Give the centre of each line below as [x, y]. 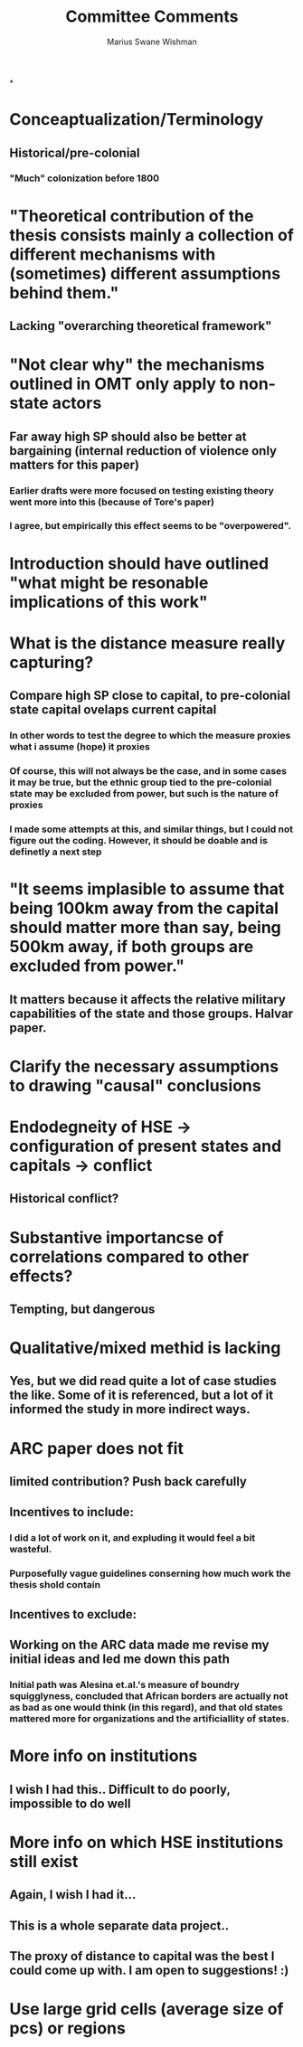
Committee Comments [152, 17]
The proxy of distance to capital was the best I [142, 1956]
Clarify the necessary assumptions [144, 1066]
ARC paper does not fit [96, 1448]
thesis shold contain [55, 1585]
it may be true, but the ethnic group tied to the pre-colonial [141, 782]
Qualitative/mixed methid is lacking [145, 1348]
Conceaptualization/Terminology [137, 120]
